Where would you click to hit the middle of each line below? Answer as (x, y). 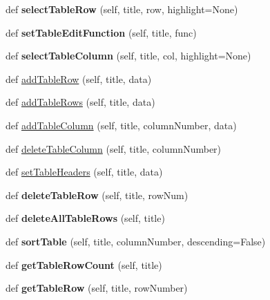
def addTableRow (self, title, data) (79, 78)
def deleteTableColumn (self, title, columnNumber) (114, 148)
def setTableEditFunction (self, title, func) (101, 32)
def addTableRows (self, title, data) (80, 102)
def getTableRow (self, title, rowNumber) (97, 288)
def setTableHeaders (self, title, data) (84, 172)
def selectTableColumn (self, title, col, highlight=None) (128, 56)
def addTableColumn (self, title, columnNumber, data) (121, 125)
